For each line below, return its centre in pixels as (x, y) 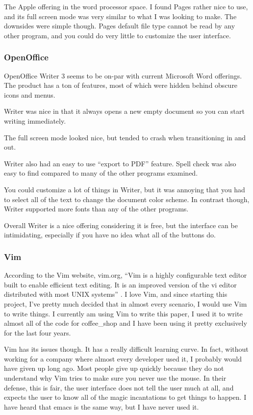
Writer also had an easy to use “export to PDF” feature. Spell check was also (120, 163)
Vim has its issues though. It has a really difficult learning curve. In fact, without (126, 349)
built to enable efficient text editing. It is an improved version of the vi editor (120, 284)
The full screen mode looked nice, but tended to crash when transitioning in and (125, 137)
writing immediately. (35, 120)
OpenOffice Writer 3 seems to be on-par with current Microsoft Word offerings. (123, 75)
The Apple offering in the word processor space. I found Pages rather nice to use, (126, 6)
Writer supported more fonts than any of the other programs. (96, 209)
